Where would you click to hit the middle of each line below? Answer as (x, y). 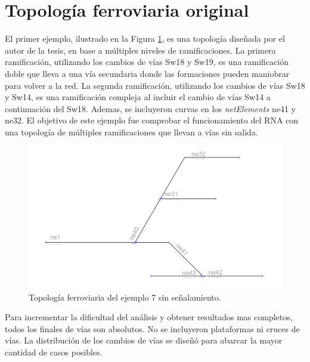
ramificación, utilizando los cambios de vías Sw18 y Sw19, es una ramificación (147, 62)
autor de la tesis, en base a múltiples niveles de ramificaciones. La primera (140, 50)
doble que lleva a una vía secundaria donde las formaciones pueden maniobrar (147, 73)
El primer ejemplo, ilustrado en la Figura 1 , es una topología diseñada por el (145, 38)
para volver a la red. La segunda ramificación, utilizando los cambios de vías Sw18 (155, 85)
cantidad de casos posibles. (54, 352)
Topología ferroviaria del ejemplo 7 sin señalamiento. (125, 297)
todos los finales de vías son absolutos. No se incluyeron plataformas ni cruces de (152, 328)
